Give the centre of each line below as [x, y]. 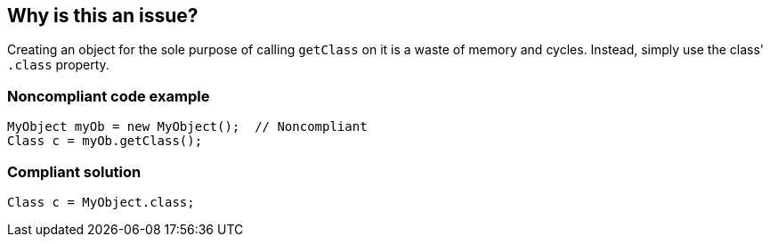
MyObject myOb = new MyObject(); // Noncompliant [187, 127]
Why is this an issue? [103, 16]
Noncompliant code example [109, 96]
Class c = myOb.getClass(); [105, 141]
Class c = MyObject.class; [101, 202]
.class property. [58, 65]
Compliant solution [74, 171]
